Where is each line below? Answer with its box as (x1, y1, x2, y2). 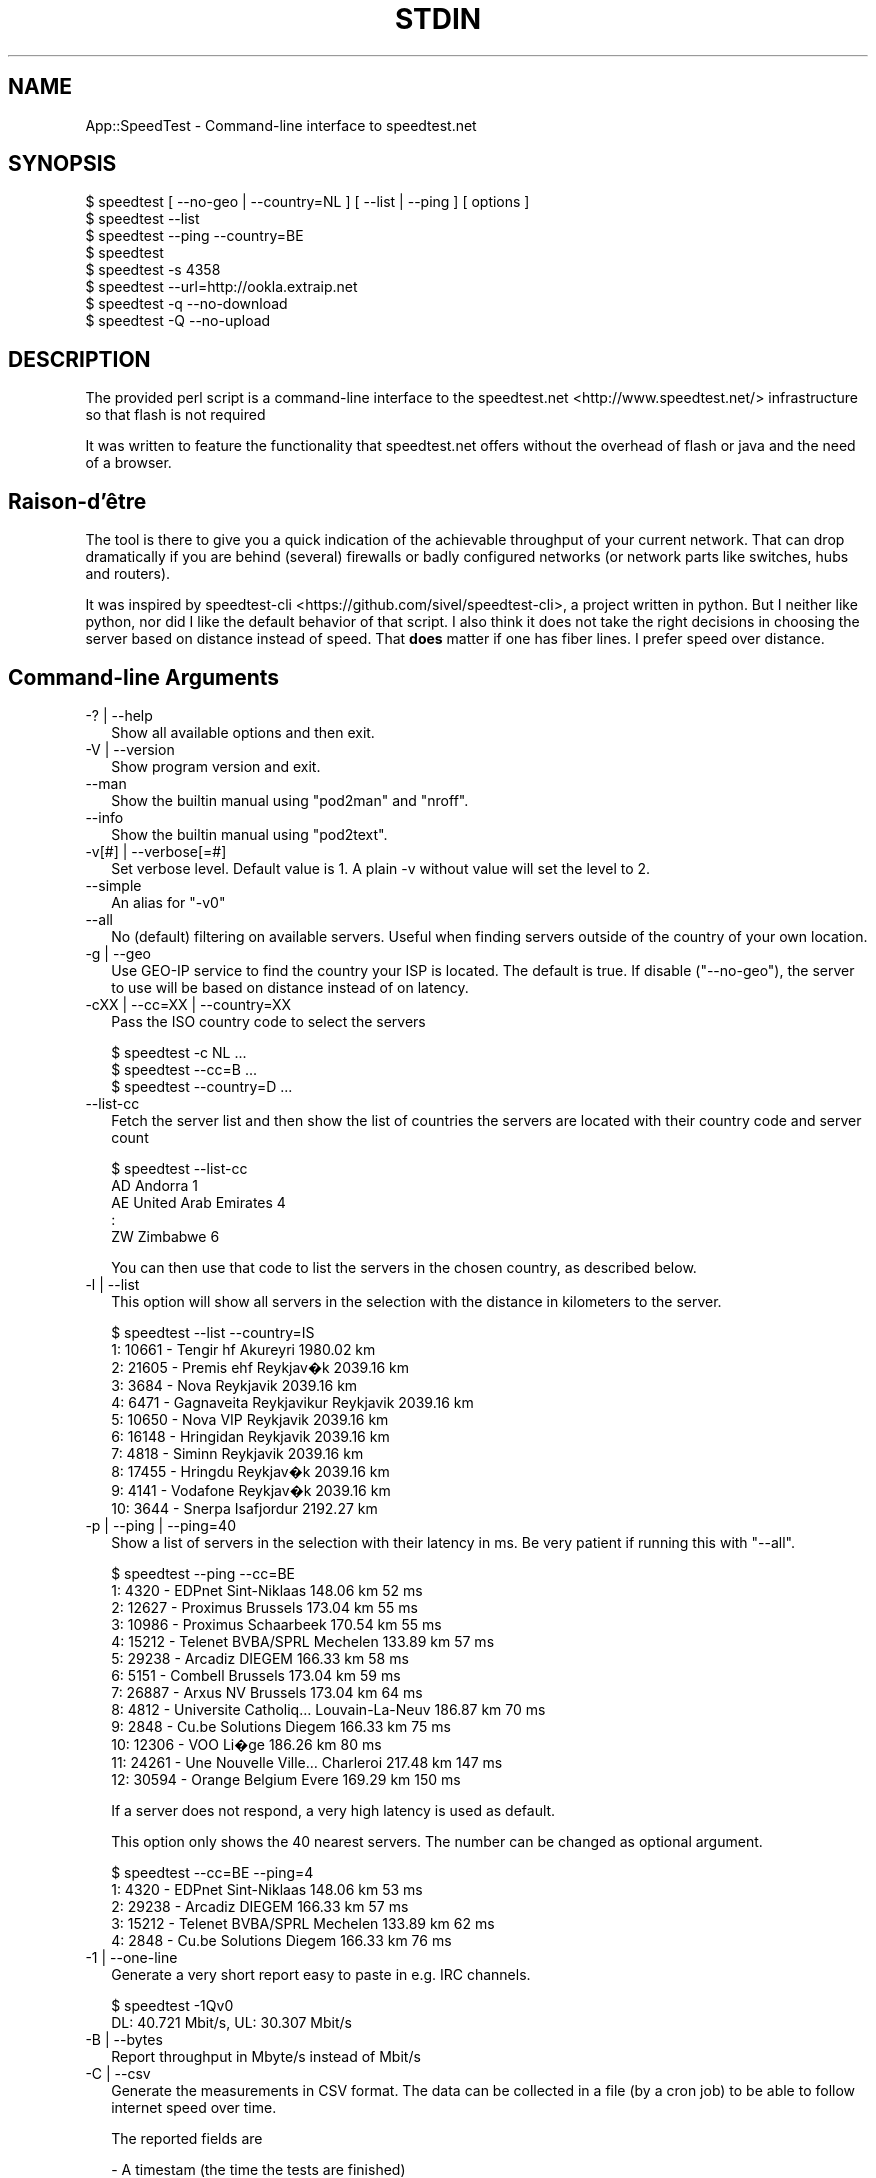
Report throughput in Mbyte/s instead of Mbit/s (111, 2047, 421, 2065)
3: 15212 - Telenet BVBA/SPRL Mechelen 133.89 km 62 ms (111, 1914, 495, 1932)
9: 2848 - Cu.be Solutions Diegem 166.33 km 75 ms (111, 1717, 451, 1735)
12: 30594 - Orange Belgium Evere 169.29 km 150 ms (111, 1770, 461, 1788)
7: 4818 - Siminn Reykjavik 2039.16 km (111, 1444, 364, 1462)
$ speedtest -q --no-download (85, 295, 288, 313)
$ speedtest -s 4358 (85, 261, 221, 279)
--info (85, 808, 124, 826)
